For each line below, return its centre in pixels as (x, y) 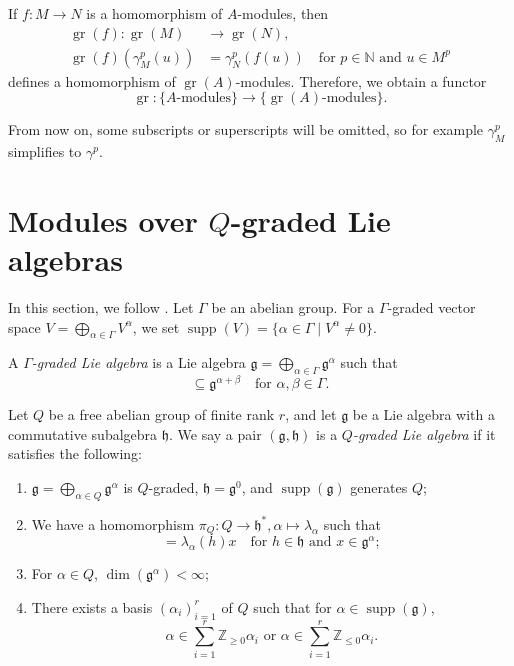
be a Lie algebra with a (424, 414)
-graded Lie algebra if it (424, 433)
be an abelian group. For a (293, 306)
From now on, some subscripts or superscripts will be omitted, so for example (246, 129)
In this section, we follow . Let (101, 306)
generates (379, 487)
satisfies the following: (75, 453)
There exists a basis (92, 606)
